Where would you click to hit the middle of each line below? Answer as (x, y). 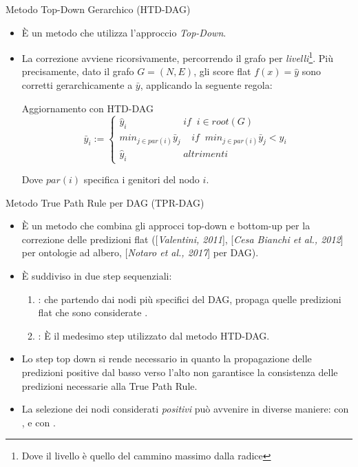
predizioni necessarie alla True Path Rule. (109, 385)
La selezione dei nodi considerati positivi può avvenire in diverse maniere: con (185, 409)
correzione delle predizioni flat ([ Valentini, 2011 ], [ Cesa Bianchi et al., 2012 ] (182, 239)
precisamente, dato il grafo (78, 71)
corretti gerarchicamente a (77, 85)
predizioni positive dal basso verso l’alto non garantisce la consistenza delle (180, 372)
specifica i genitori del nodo (141, 179)
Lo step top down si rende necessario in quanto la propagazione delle (167, 359)
